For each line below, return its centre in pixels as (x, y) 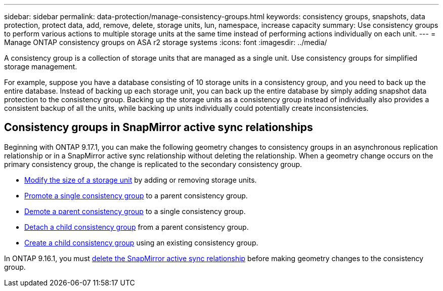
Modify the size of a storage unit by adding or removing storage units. (141, 180)
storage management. (41, 67)
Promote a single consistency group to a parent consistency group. (136, 195)
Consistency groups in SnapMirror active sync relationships (159, 128)
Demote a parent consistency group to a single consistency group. (135, 211)
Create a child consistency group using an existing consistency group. (141, 242)
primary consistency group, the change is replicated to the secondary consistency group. (153, 164)
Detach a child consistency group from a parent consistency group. (137, 227)
